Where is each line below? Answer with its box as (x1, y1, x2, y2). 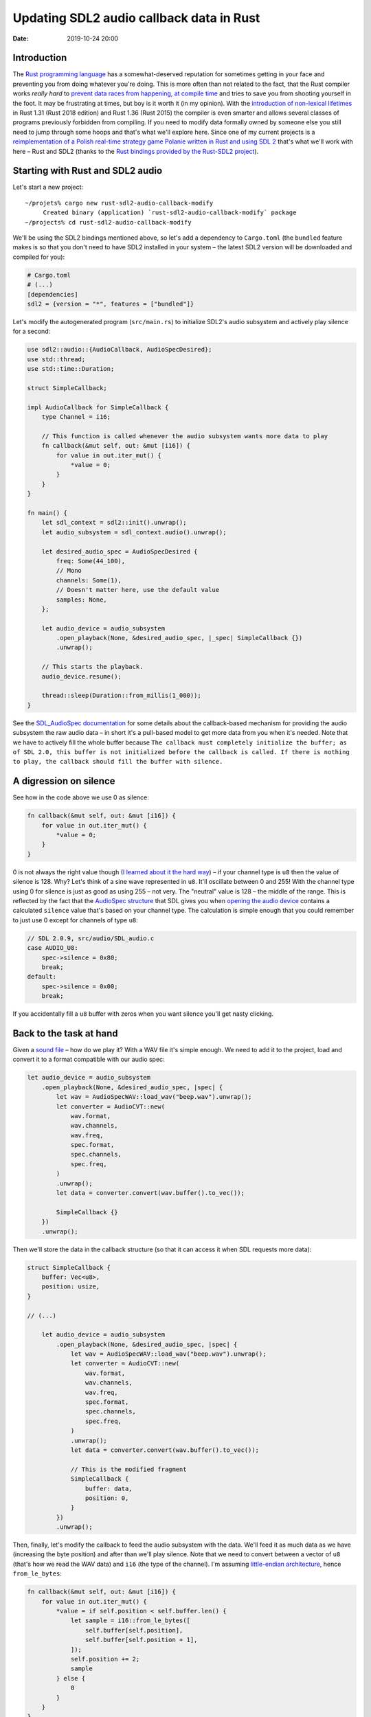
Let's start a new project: (12, 183, 84, 192)
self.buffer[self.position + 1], (85, 1636, 198, 1644)
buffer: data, (85, 1484, 133, 1492)
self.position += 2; (70, 1655, 140, 1663)
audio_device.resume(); (41, 672, 122, 680)
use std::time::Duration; (27, 365, 115, 373)
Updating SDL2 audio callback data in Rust (12, 10, 260, 25)
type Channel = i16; (41, 413, 111, 421)
